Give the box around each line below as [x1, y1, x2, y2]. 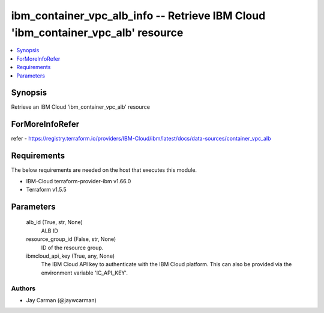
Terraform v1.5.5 [26, 186, 67, 193]
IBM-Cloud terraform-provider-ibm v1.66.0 [26, 177, 131, 184]
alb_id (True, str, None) [26, 219, 83, 226]
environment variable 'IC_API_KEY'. [41, 269, 128, 276]
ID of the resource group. [41, 244, 104, 251]
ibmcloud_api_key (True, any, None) [26, 252, 115, 260]
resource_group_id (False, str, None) [26, 236, 116, 243]
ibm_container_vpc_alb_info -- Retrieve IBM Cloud [11, 9, 266, 22]
